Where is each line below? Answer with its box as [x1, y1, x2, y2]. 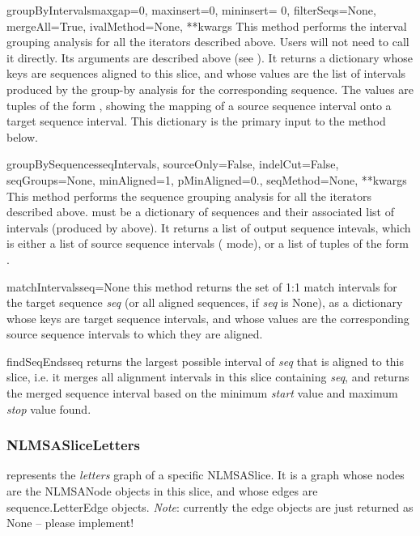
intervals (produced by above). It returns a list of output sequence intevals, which [6, 219, 411, 236]
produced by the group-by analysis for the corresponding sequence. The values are [6, 80, 414, 97]
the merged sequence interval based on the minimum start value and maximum [6, 385, 398, 402]
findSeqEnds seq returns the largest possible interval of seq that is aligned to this [6, 352, 405, 369]
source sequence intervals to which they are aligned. [6, 325, 263, 342]
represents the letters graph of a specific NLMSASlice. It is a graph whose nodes [6, 466, 405, 483]
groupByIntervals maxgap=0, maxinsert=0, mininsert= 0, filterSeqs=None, [6, 2, 376, 18]
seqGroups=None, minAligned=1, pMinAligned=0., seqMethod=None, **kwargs [6, 171, 407, 188]
